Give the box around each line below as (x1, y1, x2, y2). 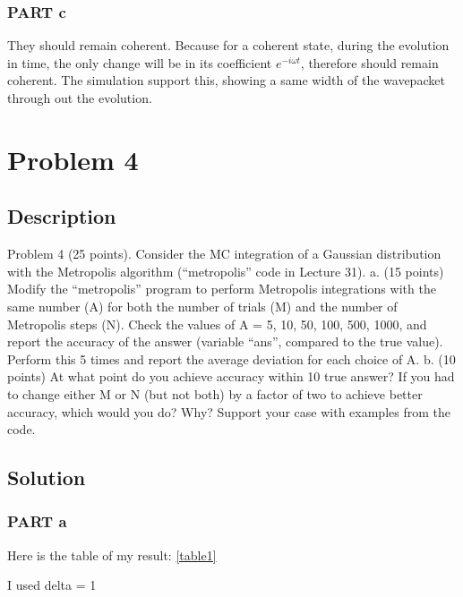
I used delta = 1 (7, 576, 97, 594)
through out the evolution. (7, 89, 152, 107)
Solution (7, 464, 86, 491)
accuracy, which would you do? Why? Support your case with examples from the (7, 402, 450, 421)
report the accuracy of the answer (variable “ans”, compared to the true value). (7, 332, 443, 351)
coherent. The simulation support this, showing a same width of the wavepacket (7, 71, 445, 90)
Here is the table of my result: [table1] (7, 545, 217, 564)
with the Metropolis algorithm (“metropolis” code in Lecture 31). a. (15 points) (7, 261, 444, 280)
